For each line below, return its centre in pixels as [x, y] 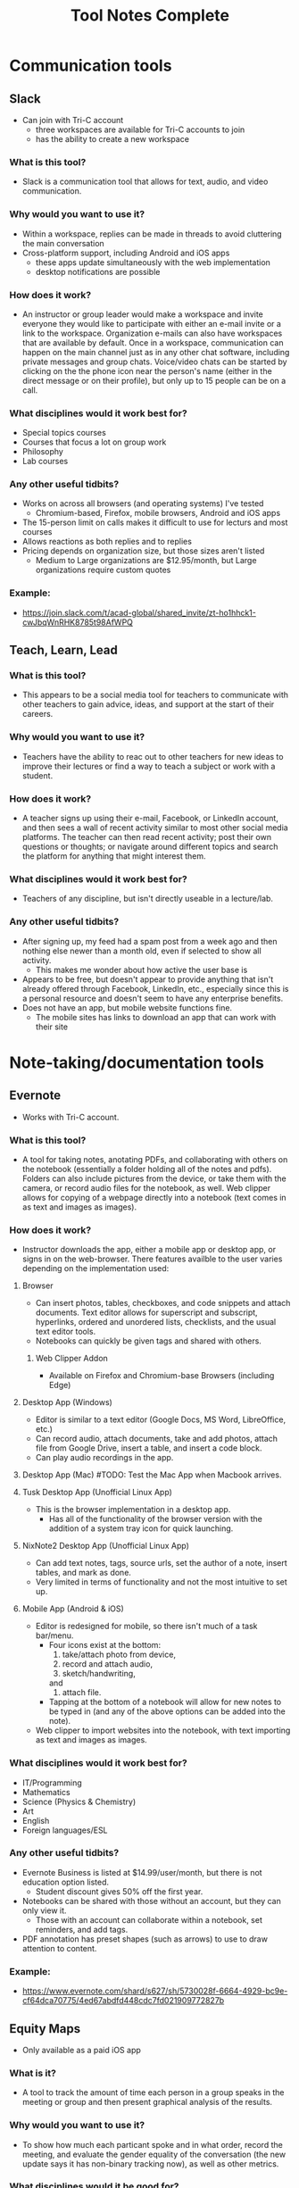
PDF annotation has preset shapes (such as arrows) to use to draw [145, 1939]
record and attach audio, [108, 1664]
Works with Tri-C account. [71, 1117]
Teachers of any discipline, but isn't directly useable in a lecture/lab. [148, 899]
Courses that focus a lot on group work [94, 442]
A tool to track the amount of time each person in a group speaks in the [153, 2092]
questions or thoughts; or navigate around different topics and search [150, 847]
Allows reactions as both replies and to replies [107, 542]
